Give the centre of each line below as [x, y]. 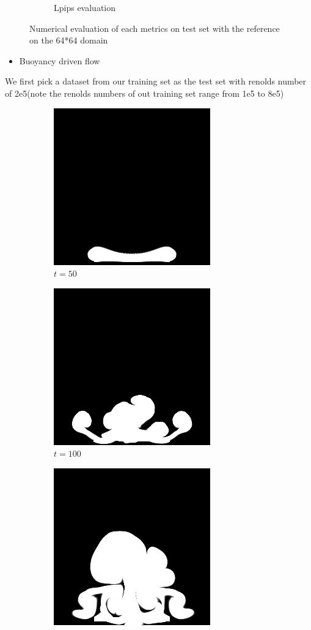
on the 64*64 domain [69, 40]
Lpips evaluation [85, 7]
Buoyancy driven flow [60, 60]
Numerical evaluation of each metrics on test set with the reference [155, 28]
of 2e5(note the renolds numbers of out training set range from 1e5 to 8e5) [145, 93]
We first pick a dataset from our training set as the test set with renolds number [156, 81]
